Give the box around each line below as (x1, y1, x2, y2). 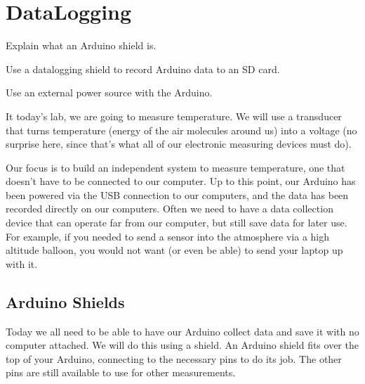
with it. (6, 256, 38, 271)
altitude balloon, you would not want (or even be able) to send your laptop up (6, 243, 343, 257)
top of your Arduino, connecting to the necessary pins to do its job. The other (6, 351, 342, 366)
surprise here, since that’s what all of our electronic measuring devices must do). (6, 136, 352, 151)
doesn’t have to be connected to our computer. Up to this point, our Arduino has (6, 174, 356, 188)
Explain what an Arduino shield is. (6, 38, 157, 53)
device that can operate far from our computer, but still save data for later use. (6, 215, 347, 230)
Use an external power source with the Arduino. (6, 85, 213, 100)
